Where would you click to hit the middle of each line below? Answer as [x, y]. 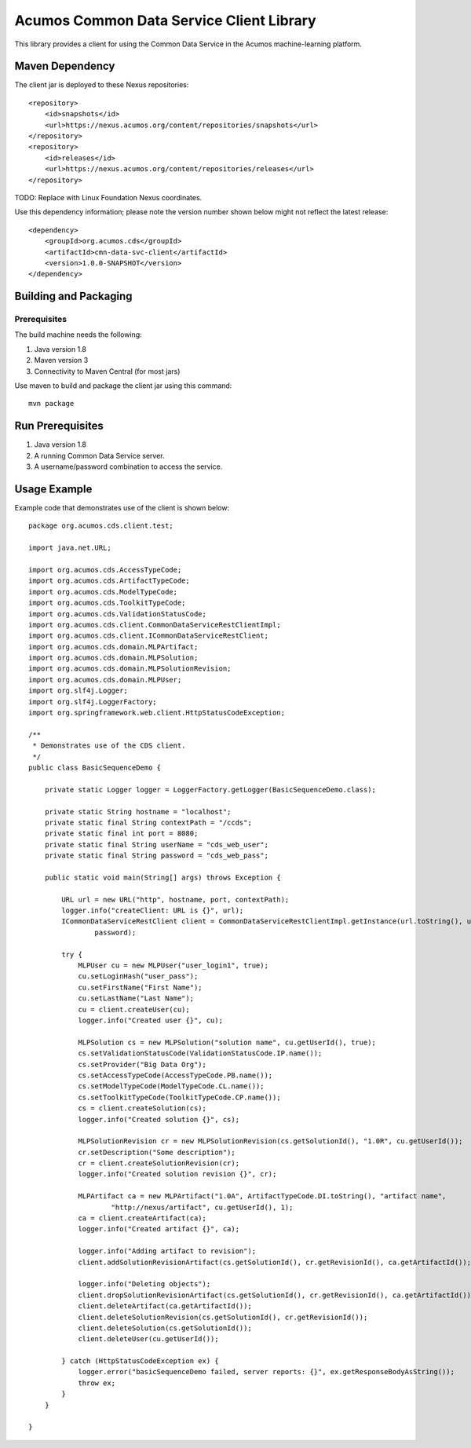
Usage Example [53, 489]
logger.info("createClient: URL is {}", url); [153, 910]
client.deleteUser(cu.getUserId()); [148, 1339]
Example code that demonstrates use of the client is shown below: [122, 508]
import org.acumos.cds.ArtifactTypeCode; [109, 581]
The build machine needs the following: [78, 335]
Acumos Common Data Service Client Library [166, 20]
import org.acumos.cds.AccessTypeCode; [105, 570]
